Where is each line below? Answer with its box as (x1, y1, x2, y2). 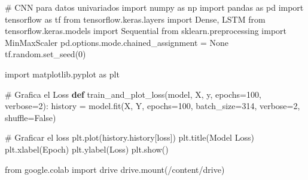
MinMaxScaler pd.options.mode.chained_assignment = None (5, 36, 229, 48)
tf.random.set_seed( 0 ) (5, 48, 86, 60)
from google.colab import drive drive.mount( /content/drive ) (5, 163, 225, 175)
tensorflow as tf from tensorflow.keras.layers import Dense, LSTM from (5, 13, 266, 25)
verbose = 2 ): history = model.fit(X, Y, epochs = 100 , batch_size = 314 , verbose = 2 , (5, 100, 300, 112)
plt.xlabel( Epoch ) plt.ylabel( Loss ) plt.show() (5, 142, 169, 155)
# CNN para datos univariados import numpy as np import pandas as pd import (5, 1, 304, 13)
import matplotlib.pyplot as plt (5, 67, 120, 80)
